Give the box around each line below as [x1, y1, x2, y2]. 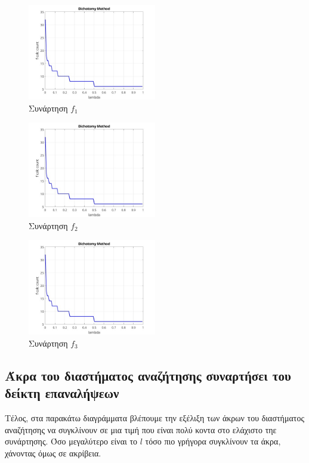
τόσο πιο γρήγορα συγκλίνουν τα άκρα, [145, 435, 281, 447]
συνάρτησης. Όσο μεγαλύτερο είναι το [5, 435, 138, 447]
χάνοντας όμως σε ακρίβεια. [5, 446, 101, 459]
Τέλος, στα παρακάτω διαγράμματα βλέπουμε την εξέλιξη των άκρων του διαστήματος [5, 412, 304, 424]
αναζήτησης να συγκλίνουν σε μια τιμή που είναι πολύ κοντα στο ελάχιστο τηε [5, 423, 277, 436]
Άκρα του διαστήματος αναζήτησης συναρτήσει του [5, 366, 291, 384]
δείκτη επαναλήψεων [5, 384, 119, 402]
